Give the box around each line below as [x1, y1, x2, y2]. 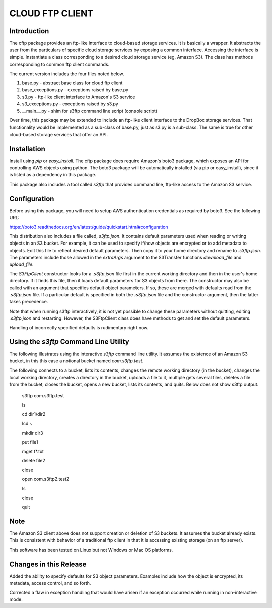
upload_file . [9, 261, 34, 267]
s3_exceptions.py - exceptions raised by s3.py [22, 101, 118, 107]
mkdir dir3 [22, 430, 43, 436]
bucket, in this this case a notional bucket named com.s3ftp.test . [9, 358, 144, 364]
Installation [9, 144, 45, 153]
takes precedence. [9, 299, 48, 305]
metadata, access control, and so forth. [9, 580, 91, 586]
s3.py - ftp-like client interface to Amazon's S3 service [22, 94, 135, 100]
